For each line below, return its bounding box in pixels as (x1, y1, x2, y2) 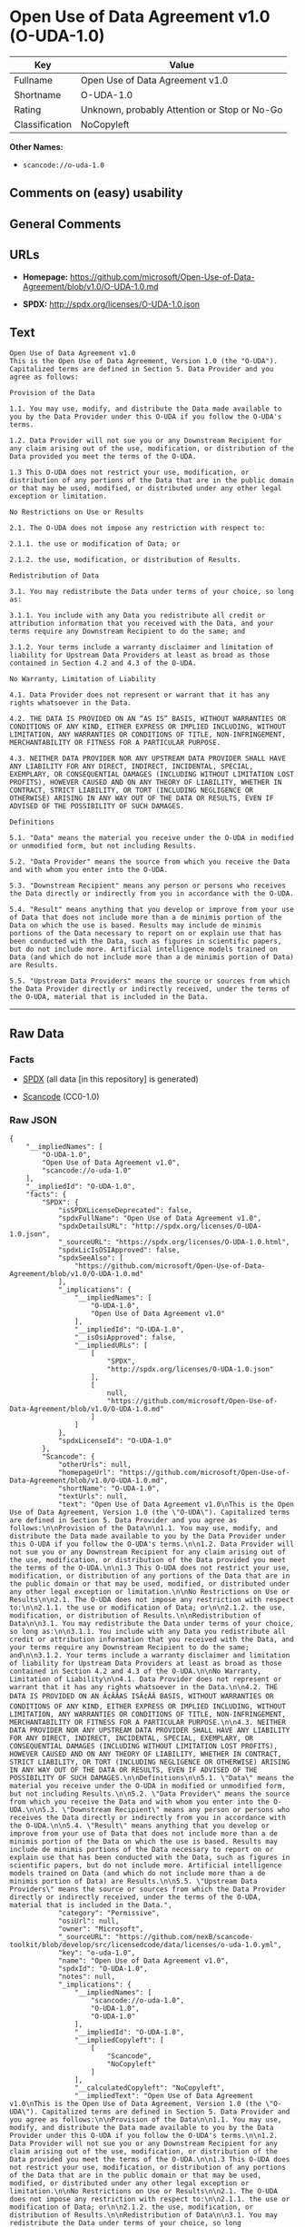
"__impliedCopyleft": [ (74, 2036, 165, 2045)
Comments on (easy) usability (9, 185, 183, 201)
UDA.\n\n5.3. (9, 1806, 59, 1815)
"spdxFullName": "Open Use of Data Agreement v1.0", (57, 1214, 261, 1223)
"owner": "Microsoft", (57, 1925, 144, 1934)
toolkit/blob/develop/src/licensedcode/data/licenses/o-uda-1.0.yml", (9, 1941, 282, 1950)
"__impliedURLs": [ (74, 1341, 148, 1351)
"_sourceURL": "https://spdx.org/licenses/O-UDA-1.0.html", (57, 1238, 290, 1247)
